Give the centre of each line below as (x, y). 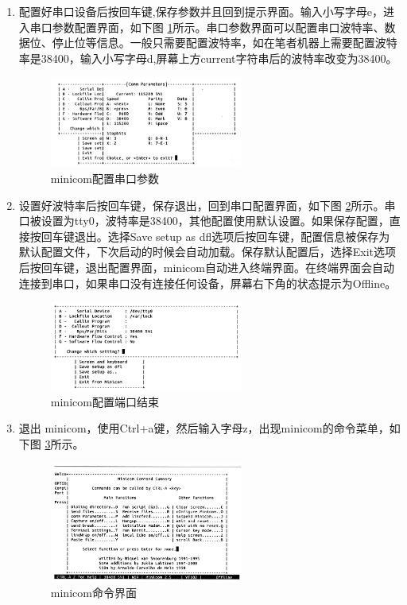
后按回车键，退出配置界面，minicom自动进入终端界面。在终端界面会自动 (206, 267)
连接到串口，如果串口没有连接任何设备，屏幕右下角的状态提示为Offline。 (207, 283)
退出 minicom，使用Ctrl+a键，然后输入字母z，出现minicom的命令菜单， (204, 428)
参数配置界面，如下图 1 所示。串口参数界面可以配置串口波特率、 (218, 27)
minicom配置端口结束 (105, 401)
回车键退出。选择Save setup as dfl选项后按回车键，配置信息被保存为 (215, 236)
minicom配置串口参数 (105, 178)
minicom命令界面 (93, 593)
